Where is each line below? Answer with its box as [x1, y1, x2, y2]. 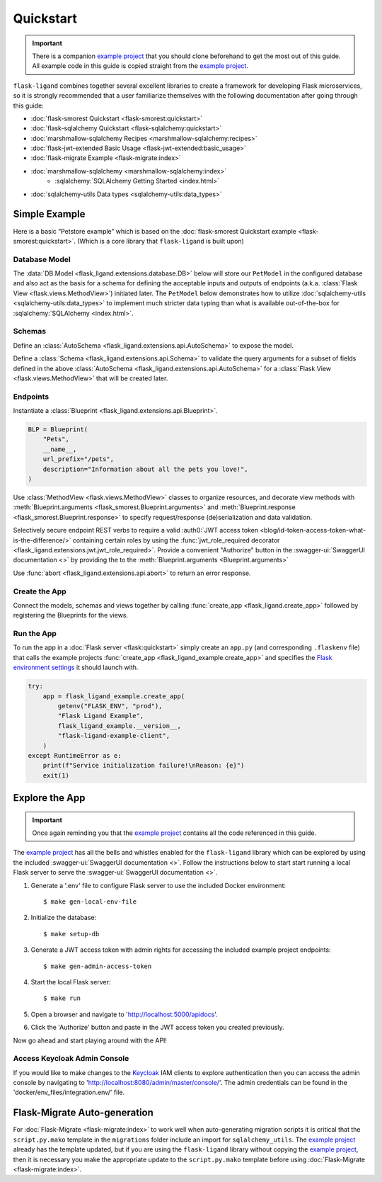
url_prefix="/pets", [42, 455, 115, 463]
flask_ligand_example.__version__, [57, 722, 182, 729]
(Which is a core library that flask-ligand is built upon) [76, 237, 244, 245]
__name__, [42, 445, 77, 453]
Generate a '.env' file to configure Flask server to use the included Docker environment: [30, 881, 286, 890]
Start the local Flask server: [30, 977, 111, 986]
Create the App [13, 586, 66, 596]
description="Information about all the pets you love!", [42, 465, 248, 473]
